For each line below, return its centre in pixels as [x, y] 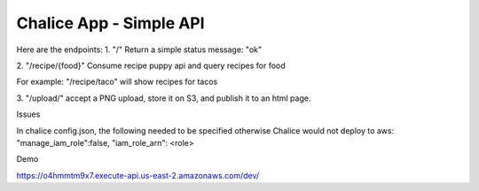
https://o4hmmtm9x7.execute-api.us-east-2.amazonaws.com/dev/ [138, 175]
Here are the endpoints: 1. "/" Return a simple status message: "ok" [139, 50]
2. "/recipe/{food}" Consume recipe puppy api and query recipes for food [151, 65]
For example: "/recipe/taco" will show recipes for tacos [117, 82]
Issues [28, 114]
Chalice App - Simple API [110, 23]
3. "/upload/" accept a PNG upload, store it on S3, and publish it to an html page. [164, 98]
